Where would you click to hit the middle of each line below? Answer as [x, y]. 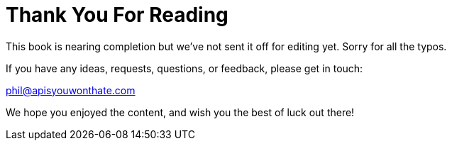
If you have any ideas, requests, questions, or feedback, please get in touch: [184, 68]
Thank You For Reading [117, 15]
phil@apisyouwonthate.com [71, 90]
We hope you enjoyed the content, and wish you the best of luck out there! [180, 112]
